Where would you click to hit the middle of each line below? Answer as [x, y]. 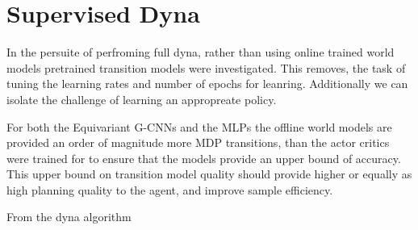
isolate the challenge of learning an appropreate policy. [142, 99]
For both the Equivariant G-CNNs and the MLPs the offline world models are [199, 126]
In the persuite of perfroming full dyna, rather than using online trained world [201, 52]
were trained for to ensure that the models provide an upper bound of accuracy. [204, 158]
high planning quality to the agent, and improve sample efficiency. [170, 189]
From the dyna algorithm [69, 217]
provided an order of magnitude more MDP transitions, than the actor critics [198, 142]
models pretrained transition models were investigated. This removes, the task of [206, 67]
